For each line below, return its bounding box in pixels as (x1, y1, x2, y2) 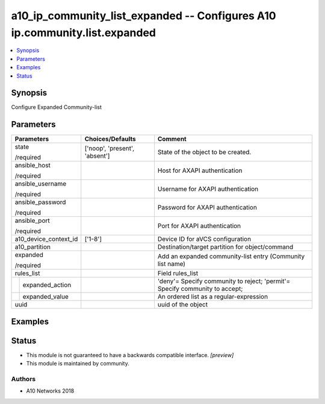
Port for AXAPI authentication (157, 222, 241, 230)
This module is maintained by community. (26, 360, 129, 367)
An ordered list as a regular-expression (157, 293, 268, 301)
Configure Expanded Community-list (11, 104, 102, 111)
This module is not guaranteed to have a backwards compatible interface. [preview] (26, 351, 234, 358)
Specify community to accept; (157, 285, 243, 293)
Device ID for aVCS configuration (157, 235, 252, 243)
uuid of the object (157, 300, 208, 309)
